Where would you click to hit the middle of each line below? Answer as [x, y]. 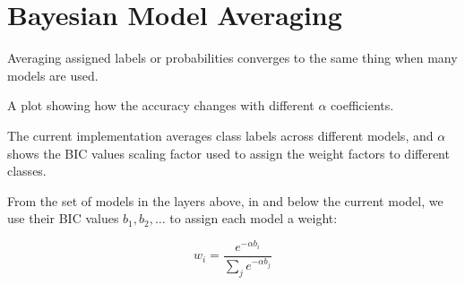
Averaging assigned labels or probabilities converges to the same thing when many [232, 58]
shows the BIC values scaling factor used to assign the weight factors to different [228, 153]
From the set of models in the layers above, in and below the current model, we [225, 200]
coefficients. [362, 105]
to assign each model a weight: [254, 218]
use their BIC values [63, 218]
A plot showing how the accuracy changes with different [161, 105]
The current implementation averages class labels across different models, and [220, 135]
